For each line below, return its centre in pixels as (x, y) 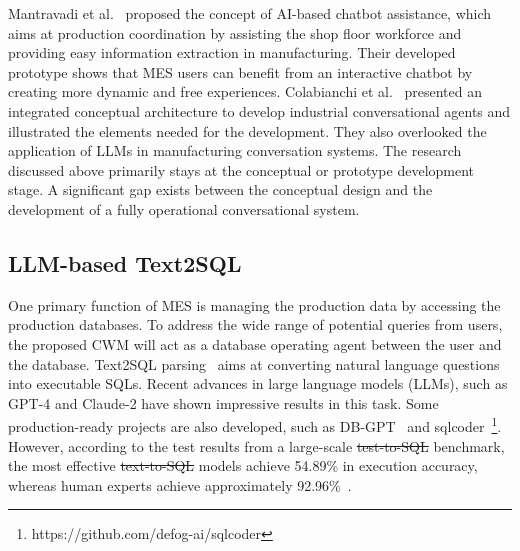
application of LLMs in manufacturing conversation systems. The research (235, 150)
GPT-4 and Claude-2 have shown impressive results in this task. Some (223, 402)
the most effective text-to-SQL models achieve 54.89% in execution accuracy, (243, 465)
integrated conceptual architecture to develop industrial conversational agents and (259, 110)
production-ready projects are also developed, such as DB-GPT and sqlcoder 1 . (255, 424)
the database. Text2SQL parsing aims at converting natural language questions (254, 363)
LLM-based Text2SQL (125, 262)
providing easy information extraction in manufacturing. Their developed (232, 52)
